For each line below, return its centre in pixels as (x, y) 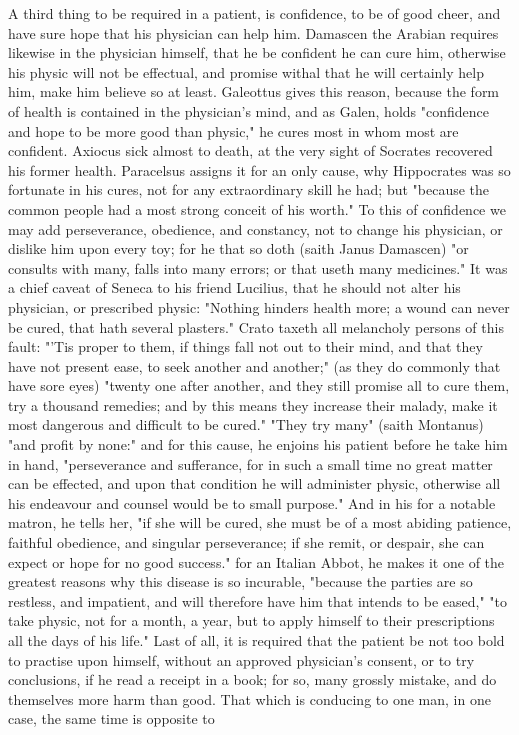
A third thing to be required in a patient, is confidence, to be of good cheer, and (254, 13)
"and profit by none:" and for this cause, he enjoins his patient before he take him (258, 444)
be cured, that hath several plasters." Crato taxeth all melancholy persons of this (256, 326)
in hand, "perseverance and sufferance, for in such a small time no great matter (250, 463)
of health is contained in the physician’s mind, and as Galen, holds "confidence (248, 110)
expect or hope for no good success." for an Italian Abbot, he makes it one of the (256, 561)
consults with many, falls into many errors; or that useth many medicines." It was (258, 267)
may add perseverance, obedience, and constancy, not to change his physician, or (255, 228)
